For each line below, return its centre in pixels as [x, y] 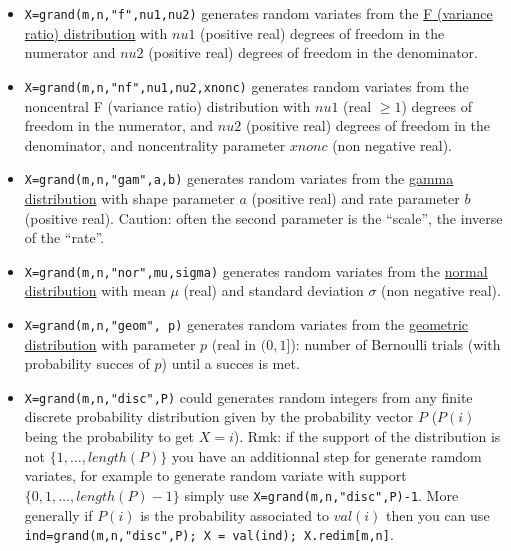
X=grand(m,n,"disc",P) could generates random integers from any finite [248, 396]
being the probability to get [109, 436]
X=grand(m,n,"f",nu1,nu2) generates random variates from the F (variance [258, 13]
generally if [58, 514]
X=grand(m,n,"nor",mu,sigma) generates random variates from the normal [256, 270]
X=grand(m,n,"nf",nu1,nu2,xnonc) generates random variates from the [246, 85]
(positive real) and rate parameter [355, 197]
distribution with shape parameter [129, 197]
